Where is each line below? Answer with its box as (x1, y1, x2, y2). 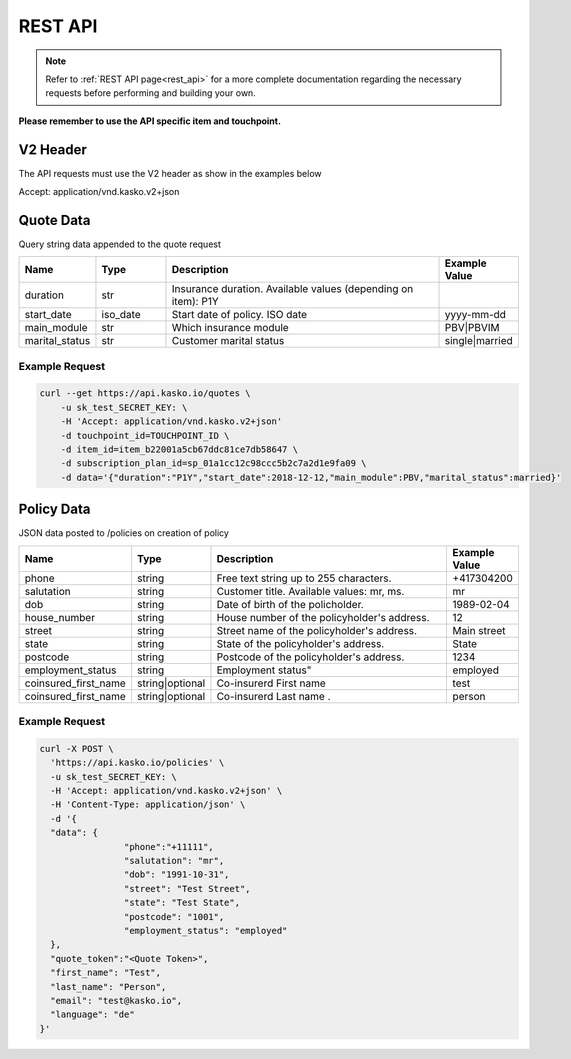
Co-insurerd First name (216, 676, 326, 690)
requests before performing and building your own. (45, 87, 257, 99)
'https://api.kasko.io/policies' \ (50, 757, 225, 769)
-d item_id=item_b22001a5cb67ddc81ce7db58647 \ (60, 444, 299, 455)
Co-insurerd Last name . (216, 689, 331, 703)
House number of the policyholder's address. (216, 610, 430, 624)
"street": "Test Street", (123, 883, 251, 894)
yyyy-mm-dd (444, 308, 507, 322)
